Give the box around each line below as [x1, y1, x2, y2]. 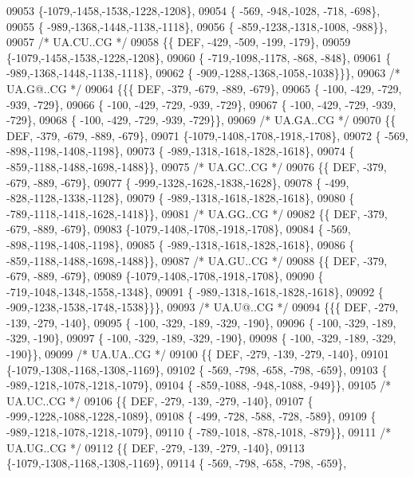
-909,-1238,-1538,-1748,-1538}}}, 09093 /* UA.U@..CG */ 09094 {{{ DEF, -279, [6, 299, 399, 315]
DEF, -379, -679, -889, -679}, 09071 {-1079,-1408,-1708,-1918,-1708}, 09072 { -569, [6, 127, 408, 143]
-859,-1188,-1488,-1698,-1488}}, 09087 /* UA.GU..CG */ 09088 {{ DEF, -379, [6, 252, 388, 268]
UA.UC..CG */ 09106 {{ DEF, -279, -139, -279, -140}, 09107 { [6, 392, 313, 409]
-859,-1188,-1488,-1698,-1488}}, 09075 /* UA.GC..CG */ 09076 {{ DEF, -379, [6, 158, 387, 174]
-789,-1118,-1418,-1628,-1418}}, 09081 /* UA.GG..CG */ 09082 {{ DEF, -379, [6, 205, 388, 221]
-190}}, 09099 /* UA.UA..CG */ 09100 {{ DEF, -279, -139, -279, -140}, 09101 [6, 346, 389, 362]
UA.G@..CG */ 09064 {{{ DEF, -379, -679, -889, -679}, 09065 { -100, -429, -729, [6, 80, 402, 96]
